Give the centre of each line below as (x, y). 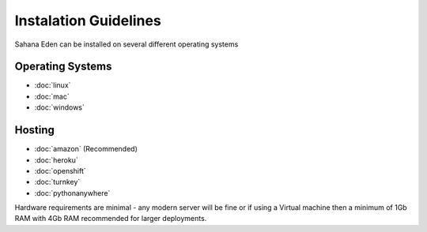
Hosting (35, 130)
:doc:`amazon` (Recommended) (86, 149)
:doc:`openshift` (60, 170)
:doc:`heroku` (56, 160)
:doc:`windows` (59, 107)
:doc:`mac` (52, 96)
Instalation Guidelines (88, 21)
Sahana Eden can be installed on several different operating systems (127, 44)
